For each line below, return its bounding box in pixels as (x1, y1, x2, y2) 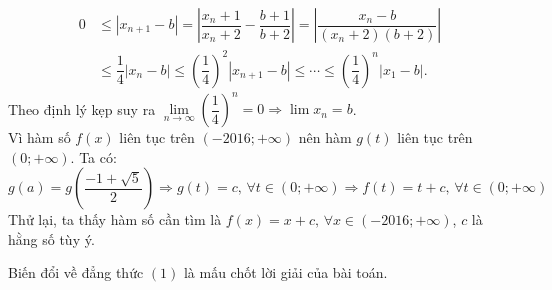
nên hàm (298, 127, 352, 148)
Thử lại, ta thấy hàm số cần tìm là (8, 209, 222, 230)
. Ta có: (70, 146, 117, 167)
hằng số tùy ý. (8, 228, 95, 249)
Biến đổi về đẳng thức (8, 262, 144, 283)
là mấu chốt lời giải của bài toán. (183, 262, 388, 283)
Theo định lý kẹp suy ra (8, 98, 156, 119)
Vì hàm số (8, 127, 71, 148)
